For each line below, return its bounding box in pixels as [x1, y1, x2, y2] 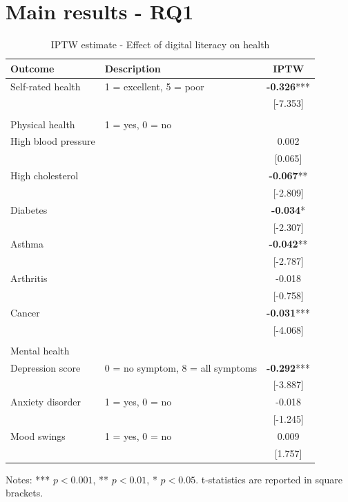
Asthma [10, 237, 43, 251]
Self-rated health [10, 79, 81, 93]
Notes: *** [6, 472, 50, 486]
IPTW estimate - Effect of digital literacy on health [50, 37, 270, 52]
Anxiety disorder [10, 394, 81, 409]
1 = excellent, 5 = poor [104, 79, 204, 93]
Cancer [10, 305, 40, 319]
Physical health [10, 117, 75, 131]
